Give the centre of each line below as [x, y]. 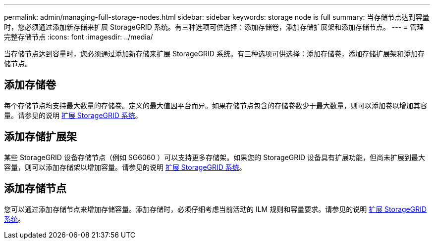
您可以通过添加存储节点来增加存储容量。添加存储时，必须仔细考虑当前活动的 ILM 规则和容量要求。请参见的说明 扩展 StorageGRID [216, 209]
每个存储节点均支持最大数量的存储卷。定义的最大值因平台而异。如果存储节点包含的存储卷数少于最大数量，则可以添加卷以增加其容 [216, 105]
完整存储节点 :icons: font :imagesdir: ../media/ [79, 37]
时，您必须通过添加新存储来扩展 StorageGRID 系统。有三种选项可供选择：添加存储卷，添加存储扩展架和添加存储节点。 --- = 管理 [214, 27]
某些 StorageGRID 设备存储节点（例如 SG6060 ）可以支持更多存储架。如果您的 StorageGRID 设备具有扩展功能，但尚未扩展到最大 [215, 157]
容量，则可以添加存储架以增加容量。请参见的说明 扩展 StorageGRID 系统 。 [125, 167]
